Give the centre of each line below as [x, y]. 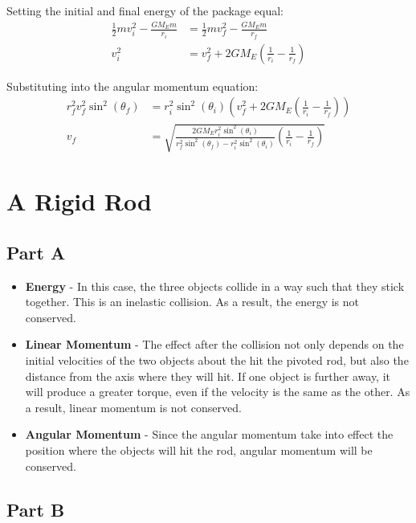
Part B [36, 509]
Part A [36, 252]
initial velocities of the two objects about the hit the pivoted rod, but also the [217, 360]
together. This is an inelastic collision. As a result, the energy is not [192, 302]
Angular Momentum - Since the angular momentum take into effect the [209, 434]
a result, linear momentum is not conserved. [133, 407]
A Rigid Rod [79, 201]
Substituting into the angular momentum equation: [133, 86]
